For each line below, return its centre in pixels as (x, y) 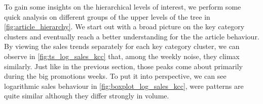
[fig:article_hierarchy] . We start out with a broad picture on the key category (124, 27)
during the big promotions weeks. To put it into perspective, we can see (115, 76)
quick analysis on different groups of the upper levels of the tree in (107, 16)
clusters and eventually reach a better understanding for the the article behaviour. (132, 36)
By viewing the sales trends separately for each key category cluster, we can (122, 46)
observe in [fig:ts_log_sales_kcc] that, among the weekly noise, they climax (122, 56)
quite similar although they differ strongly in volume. (87, 96)
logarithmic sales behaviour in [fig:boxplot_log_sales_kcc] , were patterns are (124, 86)
